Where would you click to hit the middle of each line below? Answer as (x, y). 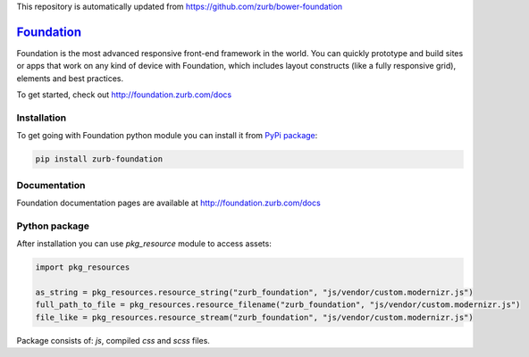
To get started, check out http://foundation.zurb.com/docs (124, 95)
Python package (53, 226)
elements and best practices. (70, 78)
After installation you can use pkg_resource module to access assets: (144, 244)
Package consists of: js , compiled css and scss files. (113, 340)
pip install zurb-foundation (99, 159)
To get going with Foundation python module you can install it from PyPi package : (167, 136)
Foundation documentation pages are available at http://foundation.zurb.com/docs (168, 203)
